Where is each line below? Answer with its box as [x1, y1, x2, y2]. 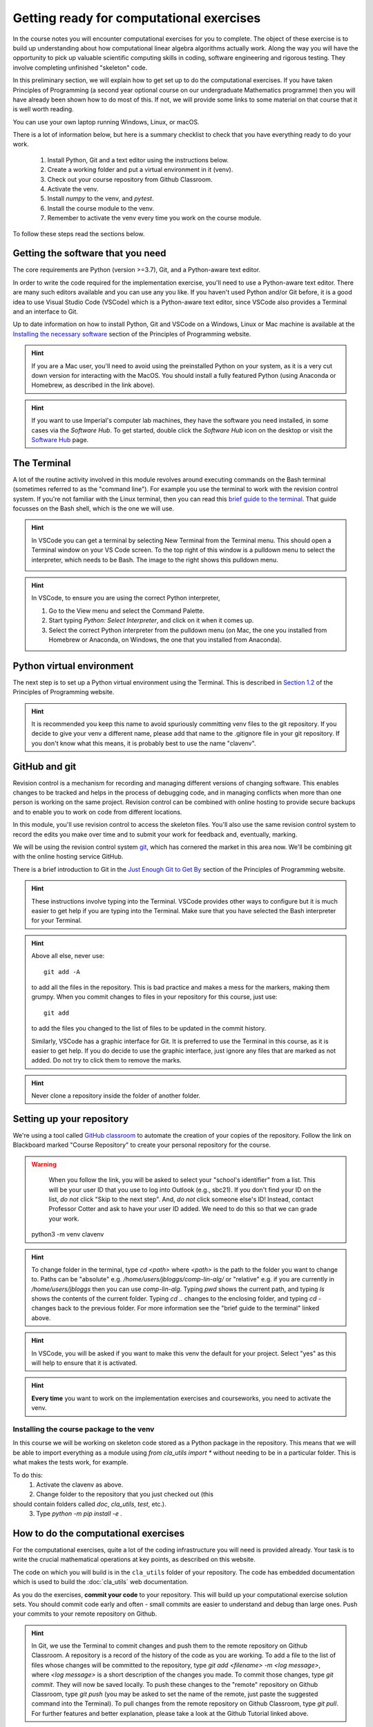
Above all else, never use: [31, 952, 105, 960]
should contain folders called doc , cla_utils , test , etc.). [12, 1500, 167, 1508]
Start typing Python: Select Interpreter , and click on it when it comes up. [48, 616, 254, 624]
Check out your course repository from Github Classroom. [47, 175, 213, 183]
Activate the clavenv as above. [36, 1480, 124, 1489]
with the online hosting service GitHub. [12, 852, 124, 861]
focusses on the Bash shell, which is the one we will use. [12, 504, 174, 513]
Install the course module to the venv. [47, 204, 155, 212]
